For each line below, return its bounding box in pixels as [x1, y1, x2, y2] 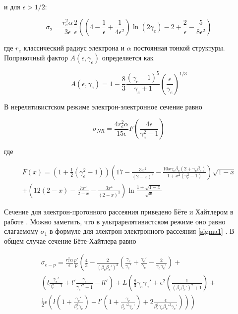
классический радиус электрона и [23, 43, 125, 53]
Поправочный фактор [4, 52, 68, 62]
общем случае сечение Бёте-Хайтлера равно [4, 235, 136, 246]
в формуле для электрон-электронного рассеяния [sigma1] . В [50, 226, 235, 236]
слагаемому [4, 226, 39, 236]
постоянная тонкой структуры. [133, 43, 225, 53]
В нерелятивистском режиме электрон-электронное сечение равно [4, 101, 202, 111]
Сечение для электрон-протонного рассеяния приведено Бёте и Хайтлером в [4, 206, 234, 216]
